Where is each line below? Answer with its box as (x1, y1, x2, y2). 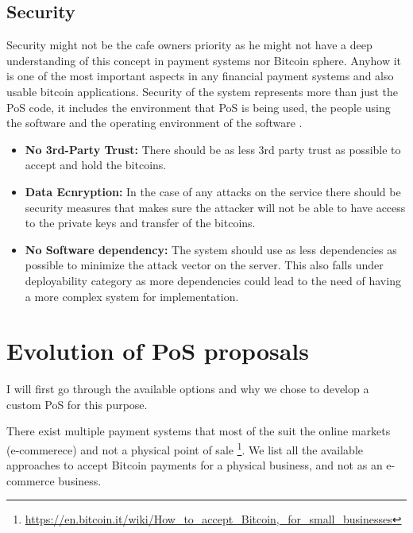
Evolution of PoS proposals (6, 334, 309, 367)
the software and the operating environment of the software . (6, 114, 303, 131)
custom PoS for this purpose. (6, 396, 148, 412)
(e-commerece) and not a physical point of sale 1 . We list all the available (6, 439, 364, 458)
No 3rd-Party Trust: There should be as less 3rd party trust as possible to (25, 141, 401, 157)
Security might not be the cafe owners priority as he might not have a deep (6, 37, 372, 53)
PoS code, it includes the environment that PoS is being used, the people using (6, 98, 391, 115)
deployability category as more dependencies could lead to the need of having (25, 272, 401, 288)
